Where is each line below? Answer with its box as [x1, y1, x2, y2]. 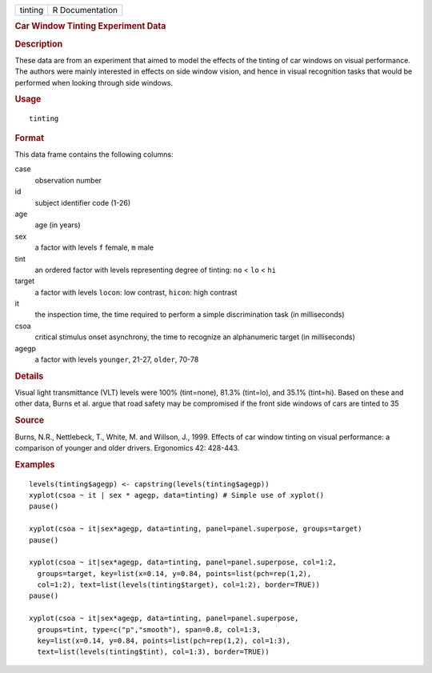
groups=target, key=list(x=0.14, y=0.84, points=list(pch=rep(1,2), [37, 569, 312, 578]
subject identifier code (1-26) [34, 198, 131, 207]
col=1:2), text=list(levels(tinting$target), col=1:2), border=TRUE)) [37, 580, 320, 590]
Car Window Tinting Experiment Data [14, 21, 166, 32]
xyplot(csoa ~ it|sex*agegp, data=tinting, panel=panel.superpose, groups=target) [29, 524, 362, 534]
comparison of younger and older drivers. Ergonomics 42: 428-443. [14, 443, 240, 452]
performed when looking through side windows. [14, 78, 174, 87]
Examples [14, 459, 55, 470]
